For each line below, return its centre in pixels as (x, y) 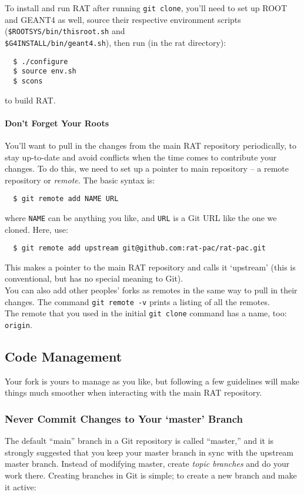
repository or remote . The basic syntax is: (80, 180)
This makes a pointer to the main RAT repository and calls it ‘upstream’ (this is (150, 267)
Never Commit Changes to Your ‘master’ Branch (124, 418)
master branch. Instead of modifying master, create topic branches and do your (147, 464)
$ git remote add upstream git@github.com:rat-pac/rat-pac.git (139, 248)
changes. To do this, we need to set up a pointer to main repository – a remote (147, 168)
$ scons (28, 81)
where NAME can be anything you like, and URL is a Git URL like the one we (141, 217)
